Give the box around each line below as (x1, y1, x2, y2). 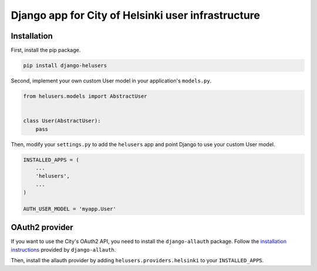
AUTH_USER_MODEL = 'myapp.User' (23, 205, 117, 212)
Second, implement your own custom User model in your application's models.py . (11, 77, 212, 84)
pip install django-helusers (23, 62, 107, 69)
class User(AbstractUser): (23, 118, 101, 124)
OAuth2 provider (11, 222, 73, 232)
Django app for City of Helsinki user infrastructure (11, 9, 261, 22)
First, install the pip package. (11, 47, 81, 54)
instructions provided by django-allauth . (11, 246, 116, 253)
